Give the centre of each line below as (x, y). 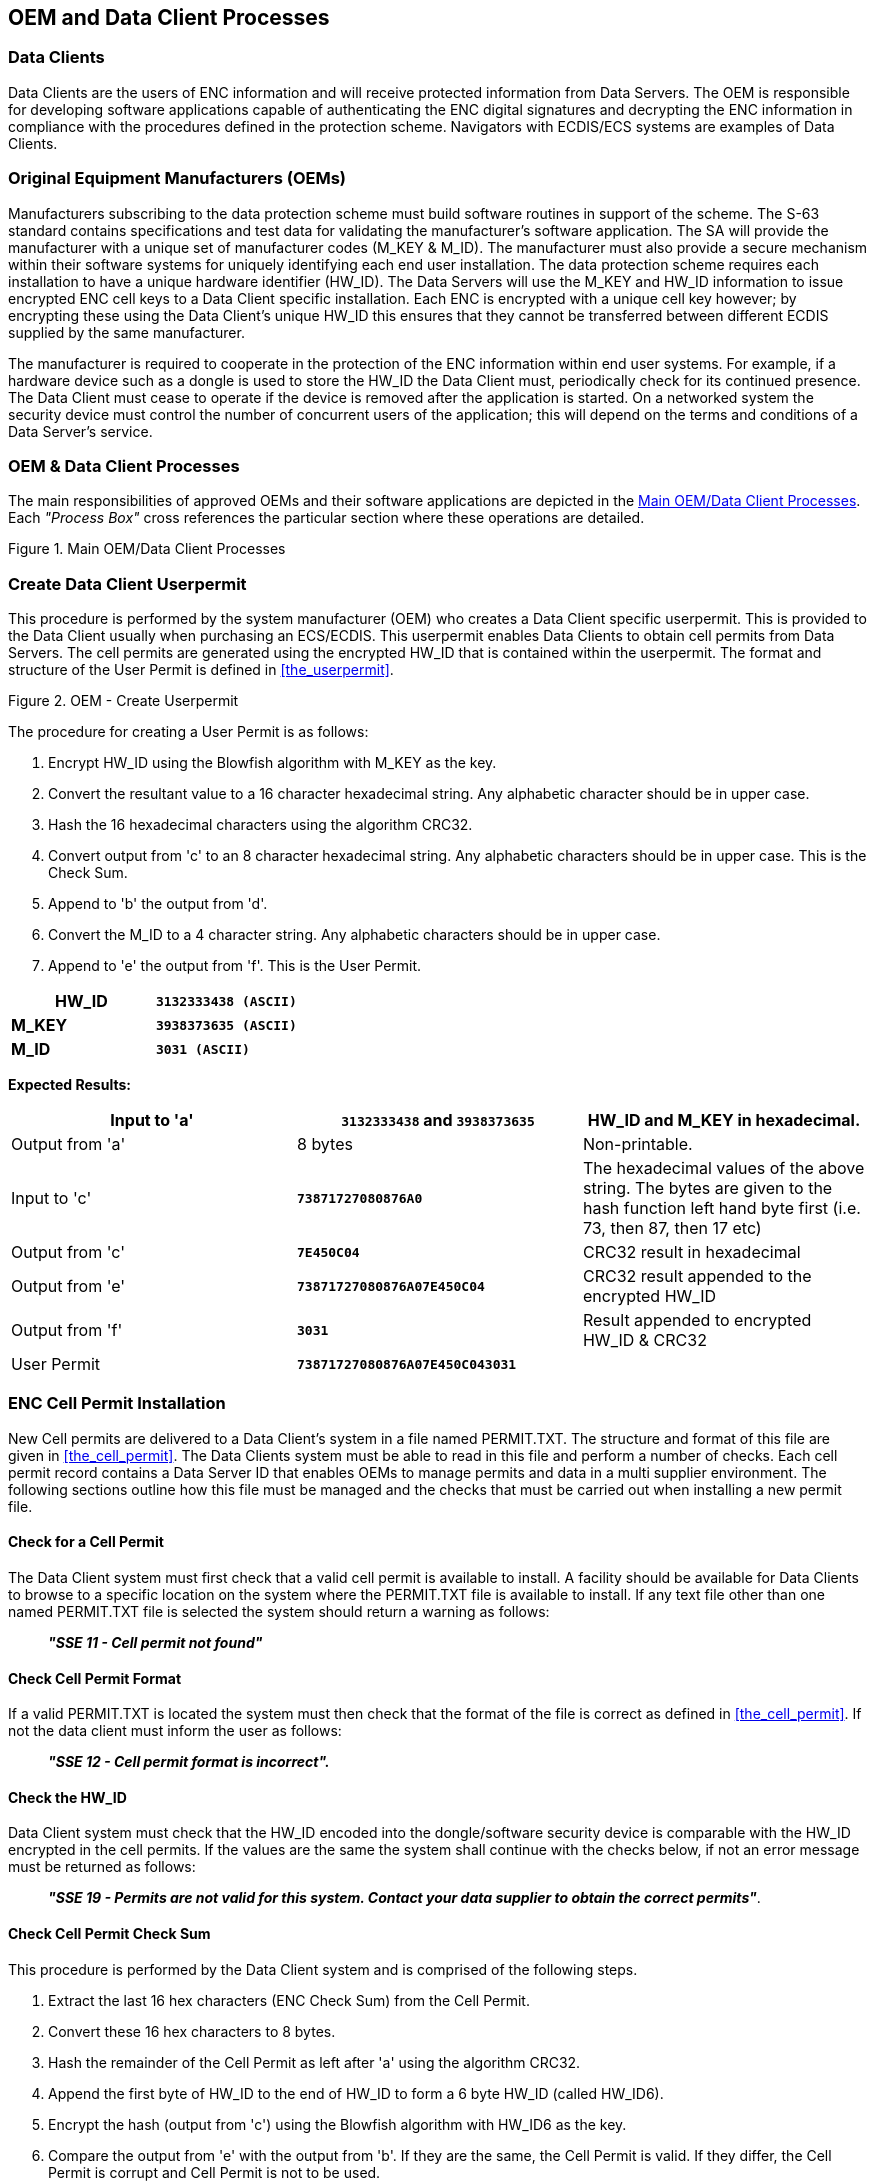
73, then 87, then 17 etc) (672, 1228)
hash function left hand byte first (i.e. (721, 1208)
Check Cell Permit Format (95, 1678)
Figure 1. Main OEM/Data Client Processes (147, 549)
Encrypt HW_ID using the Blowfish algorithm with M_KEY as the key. (272, 763)
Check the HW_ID (67, 1797)
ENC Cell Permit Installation (117, 1403)
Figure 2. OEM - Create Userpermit (123, 701)
